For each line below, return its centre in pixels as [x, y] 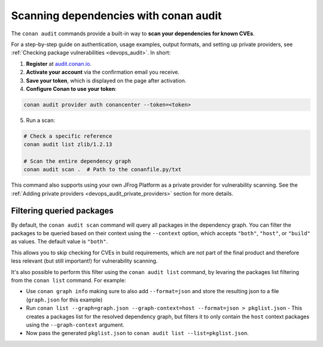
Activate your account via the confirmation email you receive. [103, 72]
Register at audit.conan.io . [59, 63]
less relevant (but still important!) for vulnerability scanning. [84, 261]
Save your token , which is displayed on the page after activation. [106, 80]
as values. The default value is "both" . [60, 242]
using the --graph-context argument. [75, 325]
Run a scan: [40, 120]
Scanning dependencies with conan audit [116, 16]
